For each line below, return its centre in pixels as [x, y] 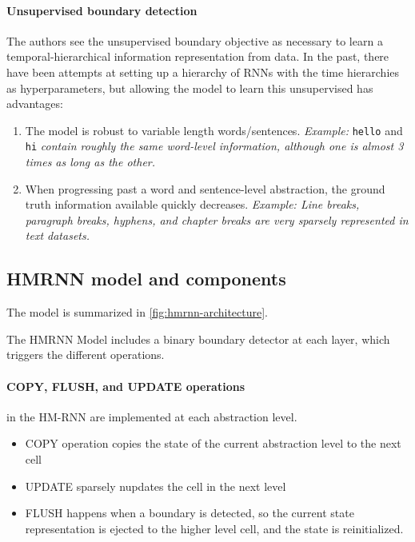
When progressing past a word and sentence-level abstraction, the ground [205, 188]
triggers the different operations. [86, 355]
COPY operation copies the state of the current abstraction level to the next [213, 443]
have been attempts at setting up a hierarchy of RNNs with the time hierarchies [203, 72]
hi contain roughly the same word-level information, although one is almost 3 [214, 146]
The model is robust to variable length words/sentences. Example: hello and [214, 130]
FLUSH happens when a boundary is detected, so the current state [190, 513]
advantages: [35, 104]
